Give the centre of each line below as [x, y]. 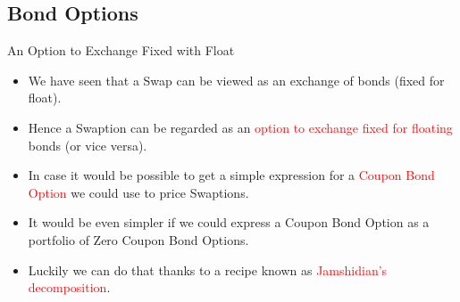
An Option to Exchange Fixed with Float [121, 50]
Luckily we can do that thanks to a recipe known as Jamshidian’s [208, 269]
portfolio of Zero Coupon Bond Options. [138, 239]
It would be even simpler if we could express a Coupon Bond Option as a [229, 222]
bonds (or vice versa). [88, 145]
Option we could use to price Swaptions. [138, 192]
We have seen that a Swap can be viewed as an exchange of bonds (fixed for [236, 80]
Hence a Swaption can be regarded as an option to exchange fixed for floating [240, 127]
